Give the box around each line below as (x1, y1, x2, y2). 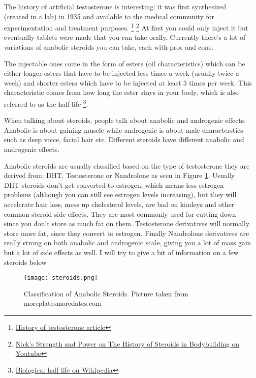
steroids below (4, 257, 47, 267)
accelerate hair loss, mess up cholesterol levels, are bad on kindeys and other (4, 199, 234, 209)
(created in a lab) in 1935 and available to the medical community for (4, 11, 215, 21)
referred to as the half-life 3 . (4, 97, 88, 109)
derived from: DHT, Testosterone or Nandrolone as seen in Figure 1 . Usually (4, 170, 235, 180)
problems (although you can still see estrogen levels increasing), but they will (4, 189, 237, 200)
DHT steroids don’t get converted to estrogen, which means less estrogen (4, 179, 224, 190)
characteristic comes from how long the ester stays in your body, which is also (4, 87, 239, 97)
